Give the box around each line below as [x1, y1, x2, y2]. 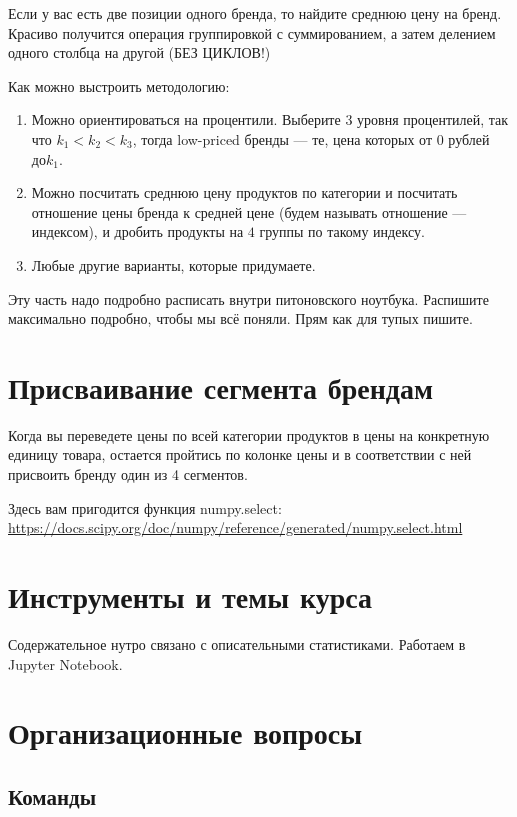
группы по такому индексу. [259, 221, 425, 242]
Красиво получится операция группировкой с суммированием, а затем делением [8, 22, 496, 43]
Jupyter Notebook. [8, 653, 123, 674]
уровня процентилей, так [357, 109, 509, 130]
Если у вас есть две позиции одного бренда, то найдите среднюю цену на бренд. [8, 3, 502, 23]
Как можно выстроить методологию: [8, 75, 230, 96]
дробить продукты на [114, 221, 244, 242]
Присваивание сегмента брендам [8, 366, 434, 407]
